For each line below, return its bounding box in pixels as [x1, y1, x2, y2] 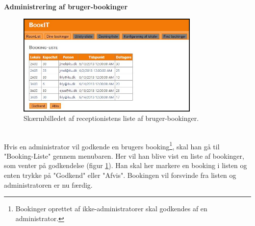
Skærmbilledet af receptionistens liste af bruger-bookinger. [24, 113, 199, 123]
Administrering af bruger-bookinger [4, 1, 128, 11]
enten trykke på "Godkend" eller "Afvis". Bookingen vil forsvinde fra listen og [4, 170, 236, 180]
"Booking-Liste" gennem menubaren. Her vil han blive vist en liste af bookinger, [4, 150, 244, 161]
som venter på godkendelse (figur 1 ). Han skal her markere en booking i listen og [4, 160, 247, 170]
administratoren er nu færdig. [4, 179, 93, 190]
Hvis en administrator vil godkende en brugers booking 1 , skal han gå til [4, 140, 220, 151]
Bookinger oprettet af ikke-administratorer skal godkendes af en [15, 203, 207, 214]
